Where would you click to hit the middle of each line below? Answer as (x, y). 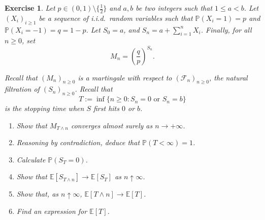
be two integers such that (174, 8)
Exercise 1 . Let (30, 8)
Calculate (31, 159)
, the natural (228, 77)
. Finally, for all (226, 29)
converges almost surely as (112, 125)
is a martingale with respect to (125, 77)
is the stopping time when (44, 108)
